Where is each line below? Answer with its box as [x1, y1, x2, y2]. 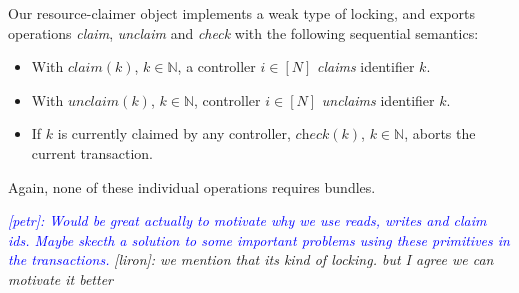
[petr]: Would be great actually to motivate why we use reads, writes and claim [8, 210, 487, 231]
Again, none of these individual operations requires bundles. [8, 176, 376, 197]
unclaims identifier [321, 89, 435, 110]
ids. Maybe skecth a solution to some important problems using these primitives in [8, 229, 510, 250]
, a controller [177, 56, 256, 77]
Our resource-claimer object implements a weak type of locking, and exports [8, 3, 476, 23]
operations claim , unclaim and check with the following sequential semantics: [8, 22, 479, 43]
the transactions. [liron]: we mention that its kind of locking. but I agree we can [8, 249, 494, 270]
